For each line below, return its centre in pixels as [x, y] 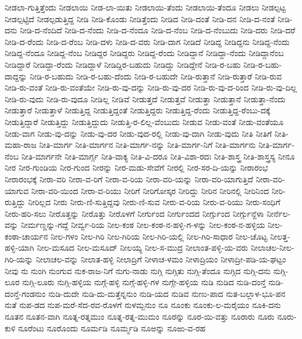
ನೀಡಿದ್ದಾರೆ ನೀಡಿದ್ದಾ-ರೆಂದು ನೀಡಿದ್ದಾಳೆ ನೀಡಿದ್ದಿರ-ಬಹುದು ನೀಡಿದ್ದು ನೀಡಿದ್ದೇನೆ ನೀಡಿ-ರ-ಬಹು [123, 64]
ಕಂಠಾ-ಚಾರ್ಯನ [27, 236]
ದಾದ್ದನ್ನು [16, 76]
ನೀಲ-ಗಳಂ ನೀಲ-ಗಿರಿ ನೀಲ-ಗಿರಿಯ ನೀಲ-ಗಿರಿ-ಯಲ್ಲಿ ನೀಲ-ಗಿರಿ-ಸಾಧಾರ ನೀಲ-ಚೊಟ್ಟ [159, 236]
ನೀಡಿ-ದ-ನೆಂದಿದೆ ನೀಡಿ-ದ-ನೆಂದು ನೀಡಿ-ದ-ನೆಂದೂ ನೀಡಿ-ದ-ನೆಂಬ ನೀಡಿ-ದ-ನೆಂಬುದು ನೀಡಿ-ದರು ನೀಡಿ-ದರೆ [157, 30]
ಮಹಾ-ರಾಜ [21, 145]
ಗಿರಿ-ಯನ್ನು [19, 259]
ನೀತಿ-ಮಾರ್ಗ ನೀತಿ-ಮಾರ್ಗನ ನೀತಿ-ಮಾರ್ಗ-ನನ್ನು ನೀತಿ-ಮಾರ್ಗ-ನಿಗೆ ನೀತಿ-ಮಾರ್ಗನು [147, 145]
